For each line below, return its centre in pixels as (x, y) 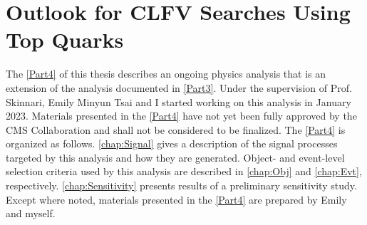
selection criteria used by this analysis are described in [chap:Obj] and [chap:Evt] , (184, 171)
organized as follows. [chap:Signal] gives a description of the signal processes (172, 143)
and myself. (31, 213)
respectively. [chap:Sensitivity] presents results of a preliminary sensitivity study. (181, 185)
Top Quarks (65, 40)
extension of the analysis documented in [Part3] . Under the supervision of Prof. (179, 87)
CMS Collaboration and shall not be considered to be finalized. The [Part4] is (176, 129)
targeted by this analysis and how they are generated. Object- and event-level (175, 157)
